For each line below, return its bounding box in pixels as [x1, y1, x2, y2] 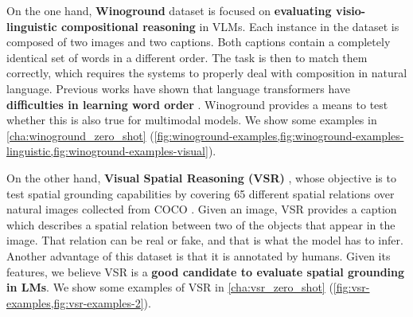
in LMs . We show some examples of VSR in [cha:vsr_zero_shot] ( [6, 279, 333, 295]
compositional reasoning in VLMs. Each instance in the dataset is [60, 18, 399, 34]
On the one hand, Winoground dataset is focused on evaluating [6, 2, 332, 18]
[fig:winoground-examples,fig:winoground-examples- [154, 127, 404, 143]
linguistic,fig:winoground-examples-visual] [6, 143, 208, 159]
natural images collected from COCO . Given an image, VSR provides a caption [6, 201, 397, 217]
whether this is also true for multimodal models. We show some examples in [6, 112, 377, 128]
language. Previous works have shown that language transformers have [6, 80, 351, 96]
